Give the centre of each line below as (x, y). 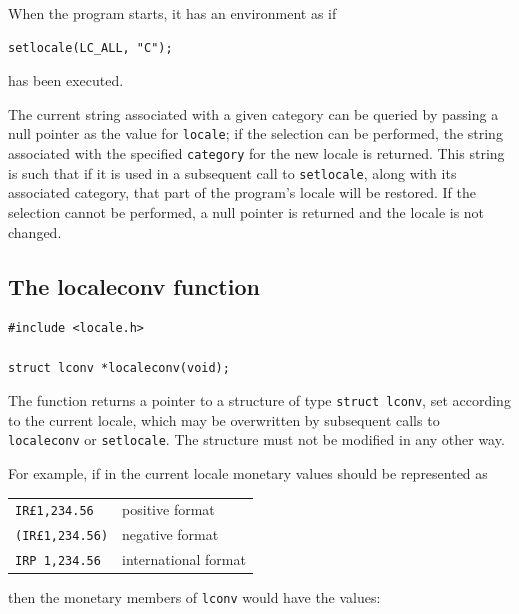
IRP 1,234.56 (58, 561)
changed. (35, 231)
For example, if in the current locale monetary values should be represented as (248, 473)
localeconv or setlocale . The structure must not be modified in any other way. (256, 439)
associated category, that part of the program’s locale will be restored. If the (242, 192)
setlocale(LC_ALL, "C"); (90, 47)
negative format (170, 534)
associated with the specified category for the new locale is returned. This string (256, 153)
